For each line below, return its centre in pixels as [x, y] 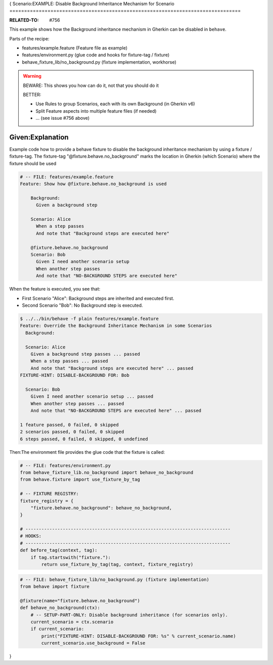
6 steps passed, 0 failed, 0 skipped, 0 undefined [84, 439]
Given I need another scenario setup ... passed [92, 396]
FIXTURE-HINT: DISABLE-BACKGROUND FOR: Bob [75, 375]
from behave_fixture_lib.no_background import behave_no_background [107, 472]
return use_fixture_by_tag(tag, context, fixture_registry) [117, 564]
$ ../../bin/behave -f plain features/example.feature [89, 319]
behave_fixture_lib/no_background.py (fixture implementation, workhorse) [99, 62]
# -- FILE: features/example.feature [67, 177]
